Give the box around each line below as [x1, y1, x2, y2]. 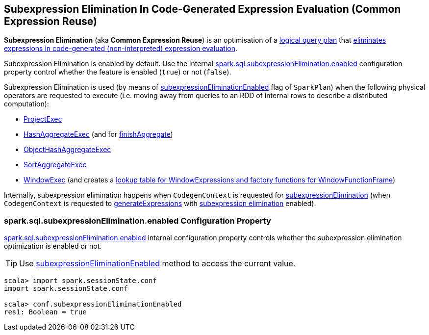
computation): [4, 100, 49, 108]
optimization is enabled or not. [4, 242, 102, 251]
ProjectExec [24, 115, 62, 124]
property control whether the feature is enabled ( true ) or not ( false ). [4, 68, 231, 77]
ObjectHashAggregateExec [24, 145, 111, 154]
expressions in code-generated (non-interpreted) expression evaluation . [4, 44, 238, 53]
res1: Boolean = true [4, 308, 87, 316]
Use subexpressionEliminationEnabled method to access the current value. [19, 258, 296, 269]
